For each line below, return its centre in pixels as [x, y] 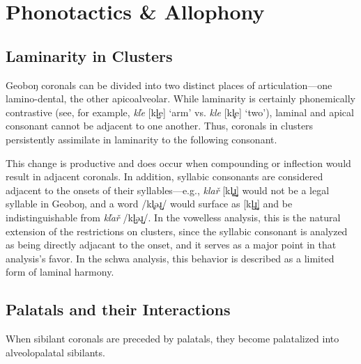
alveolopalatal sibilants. [55, 352]
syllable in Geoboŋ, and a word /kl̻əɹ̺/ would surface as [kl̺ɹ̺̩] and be [149, 204]
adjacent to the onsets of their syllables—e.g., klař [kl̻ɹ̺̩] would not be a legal [168, 190]
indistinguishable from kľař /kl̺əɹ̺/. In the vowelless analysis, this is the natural [173, 217]
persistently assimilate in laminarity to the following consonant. [141, 139]
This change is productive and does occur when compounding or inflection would [178, 163]
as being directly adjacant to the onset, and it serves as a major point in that [171, 245]
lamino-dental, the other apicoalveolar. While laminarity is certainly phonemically [180, 98]
